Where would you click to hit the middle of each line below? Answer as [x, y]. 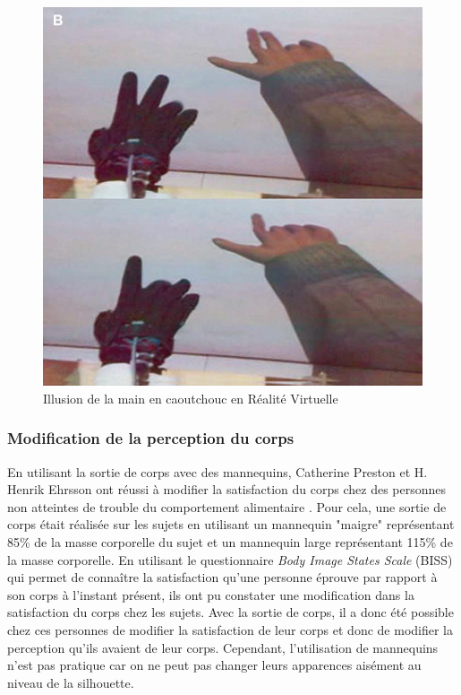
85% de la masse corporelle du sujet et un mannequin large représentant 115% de [230, 542]
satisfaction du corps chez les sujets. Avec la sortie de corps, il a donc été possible [230, 612]
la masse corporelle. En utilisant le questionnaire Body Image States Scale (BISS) [230, 559]
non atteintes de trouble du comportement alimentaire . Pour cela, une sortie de [227, 506]
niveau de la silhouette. [71, 682]
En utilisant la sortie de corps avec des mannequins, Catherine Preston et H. [218, 471]
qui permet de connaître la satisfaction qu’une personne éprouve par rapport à [222, 577]
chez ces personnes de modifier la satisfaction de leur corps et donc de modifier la [230, 630]
